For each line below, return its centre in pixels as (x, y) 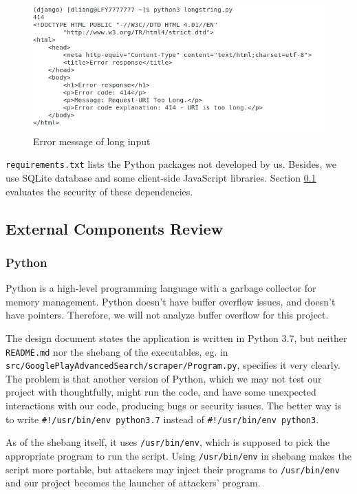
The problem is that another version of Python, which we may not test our (164, 378)
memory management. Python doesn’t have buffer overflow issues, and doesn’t (171, 301)
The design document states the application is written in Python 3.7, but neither (176, 337)
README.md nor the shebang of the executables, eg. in (117, 351)
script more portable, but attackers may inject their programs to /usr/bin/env (173, 469)
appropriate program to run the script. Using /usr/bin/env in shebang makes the (178, 455)
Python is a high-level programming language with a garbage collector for (161, 288)
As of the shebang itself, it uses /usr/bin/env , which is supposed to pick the (168, 442)
